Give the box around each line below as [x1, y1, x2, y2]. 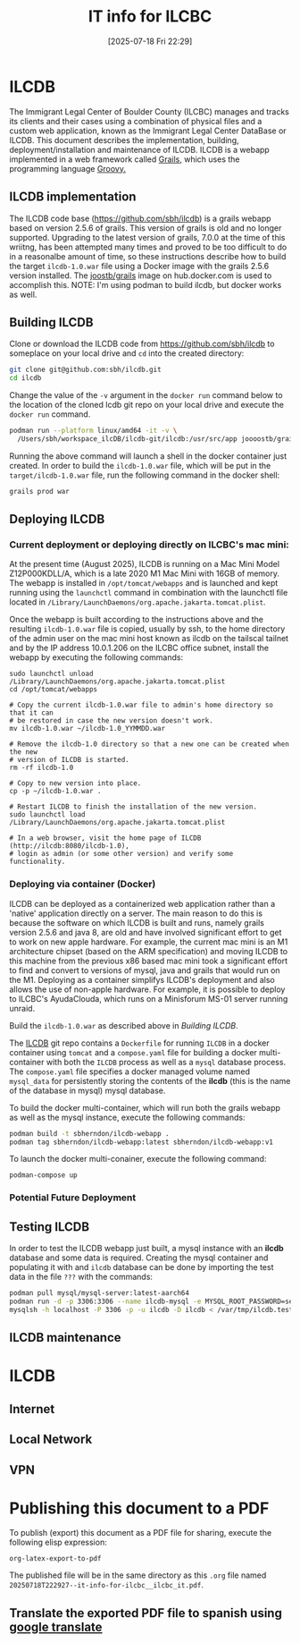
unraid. [9, 1003, 36, 1013]
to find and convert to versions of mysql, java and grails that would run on [9, 964, 280, 976]
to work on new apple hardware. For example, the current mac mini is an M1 [9, 936, 288, 947]
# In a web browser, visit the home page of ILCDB [9, 834, 202, 843]
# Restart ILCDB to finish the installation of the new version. [9, 802, 257, 811]
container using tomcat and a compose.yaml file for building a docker [9, 1046, 257, 1057]
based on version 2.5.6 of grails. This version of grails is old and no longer [9, 222, 282, 233]
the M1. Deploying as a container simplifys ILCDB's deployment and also [9, 974, 275, 985]
